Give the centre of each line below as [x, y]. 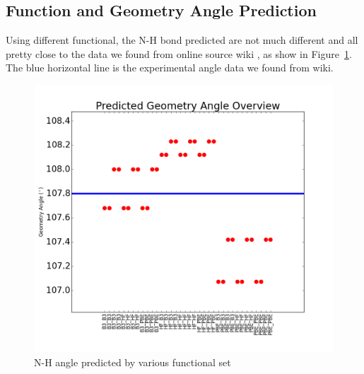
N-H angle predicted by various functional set [133, 362]
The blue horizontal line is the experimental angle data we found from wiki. [170, 68]
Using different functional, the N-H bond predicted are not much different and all [182, 40]
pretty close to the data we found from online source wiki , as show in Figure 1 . [179, 53]
